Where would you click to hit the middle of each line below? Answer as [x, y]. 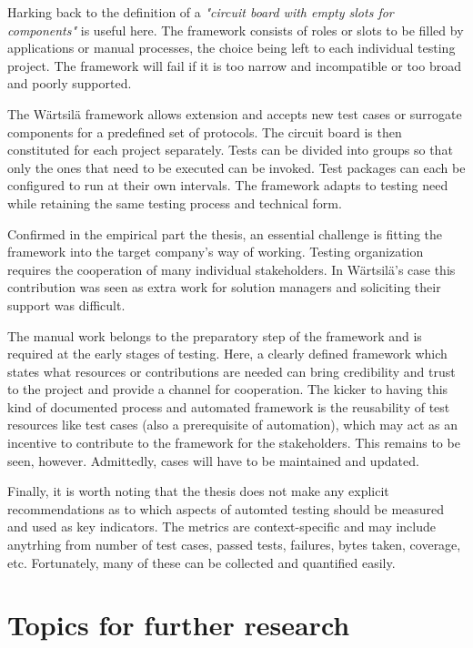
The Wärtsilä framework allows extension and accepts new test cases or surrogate [235, 113]
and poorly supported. [70, 83]
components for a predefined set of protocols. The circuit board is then [205, 132]
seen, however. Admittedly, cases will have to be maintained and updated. [213, 460]
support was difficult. [66, 304]
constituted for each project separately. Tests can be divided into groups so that [230, 150]
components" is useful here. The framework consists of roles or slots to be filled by [236, 30]
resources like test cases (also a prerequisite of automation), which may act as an [232, 425]
